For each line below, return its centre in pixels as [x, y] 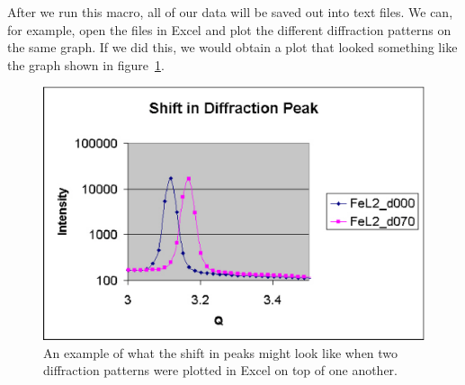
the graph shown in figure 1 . [86, 64]
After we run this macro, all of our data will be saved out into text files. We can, [230, 12]
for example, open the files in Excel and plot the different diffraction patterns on [229, 29]
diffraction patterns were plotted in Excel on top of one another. [221, 370]
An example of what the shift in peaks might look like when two [221, 352]
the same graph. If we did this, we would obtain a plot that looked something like [232, 47]
